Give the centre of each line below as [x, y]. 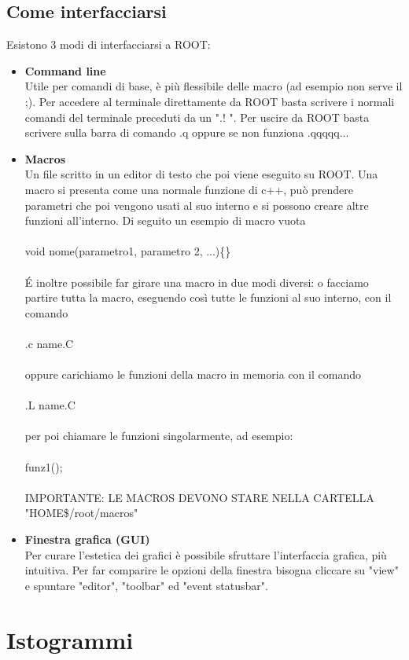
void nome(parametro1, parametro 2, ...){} [128, 251]
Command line [65, 70]
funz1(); [44, 466]
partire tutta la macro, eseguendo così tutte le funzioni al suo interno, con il [208, 297]
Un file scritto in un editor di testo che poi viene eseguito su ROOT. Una [201, 174]
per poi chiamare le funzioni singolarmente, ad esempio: [159, 436]
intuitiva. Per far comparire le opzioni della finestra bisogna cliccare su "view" [212, 570]
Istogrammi [70, 639]
